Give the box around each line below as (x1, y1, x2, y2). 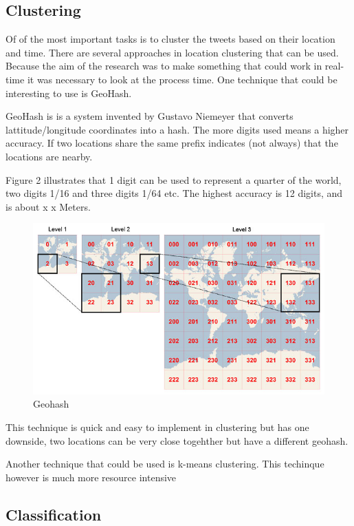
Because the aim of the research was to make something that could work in (5, 59, 322, 73)
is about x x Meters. (5, 199, 91, 213)
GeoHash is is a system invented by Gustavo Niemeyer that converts (5, 109, 294, 123)
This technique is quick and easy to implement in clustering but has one (5, 419, 309, 434)
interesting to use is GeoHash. (5, 85, 132, 100)
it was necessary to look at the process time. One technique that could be (27, 72, 338, 86)
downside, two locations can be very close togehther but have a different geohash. (5, 433, 349, 448)
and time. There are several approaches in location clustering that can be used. (5, 45, 339, 59)
